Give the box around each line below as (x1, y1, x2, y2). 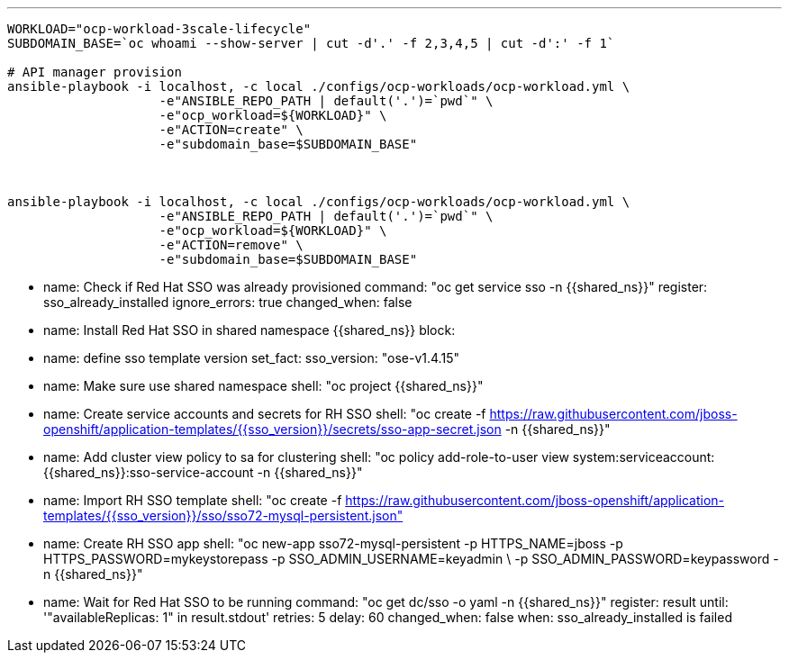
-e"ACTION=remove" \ (159, 238, 304, 252)
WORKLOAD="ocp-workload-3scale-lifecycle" (7, 22, 312, 36)
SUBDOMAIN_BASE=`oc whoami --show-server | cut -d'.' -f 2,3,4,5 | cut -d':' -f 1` (7, 36, 615, 50)
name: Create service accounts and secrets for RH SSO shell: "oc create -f (43, 406, 486, 421)
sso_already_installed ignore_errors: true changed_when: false (43, 294, 413, 310)
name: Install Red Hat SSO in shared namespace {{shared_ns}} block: (43, 322, 456, 338)
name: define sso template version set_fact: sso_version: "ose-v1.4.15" (43, 350, 459, 366)
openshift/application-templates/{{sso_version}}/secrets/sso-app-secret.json (43, 421, 502, 437)
